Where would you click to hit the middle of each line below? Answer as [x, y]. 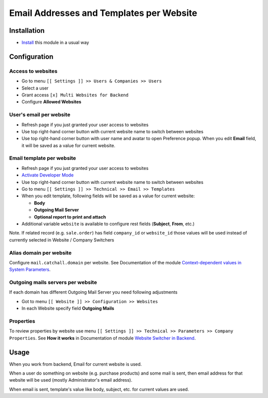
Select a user [35, 88]
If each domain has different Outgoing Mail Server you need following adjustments [93, 292]
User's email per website [40, 115]
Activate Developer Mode [48, 175]
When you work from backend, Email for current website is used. [75, 364]
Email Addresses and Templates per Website [103, 13]
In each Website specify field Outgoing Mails [68, 309]
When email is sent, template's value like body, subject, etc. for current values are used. [99, 389]
